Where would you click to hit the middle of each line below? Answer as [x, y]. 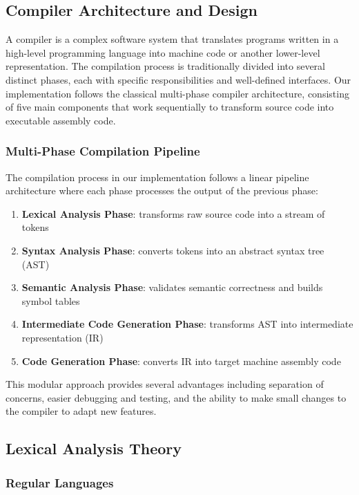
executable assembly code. [61, 120]
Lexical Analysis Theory [94, 448]
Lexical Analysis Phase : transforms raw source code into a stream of [173, 213]
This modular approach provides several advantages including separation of [165, 384]
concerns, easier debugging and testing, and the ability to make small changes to [176, 397]
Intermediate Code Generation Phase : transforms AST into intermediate [187, 324]
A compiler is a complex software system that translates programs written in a [172, 39]
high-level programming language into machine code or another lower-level [163, 52]
